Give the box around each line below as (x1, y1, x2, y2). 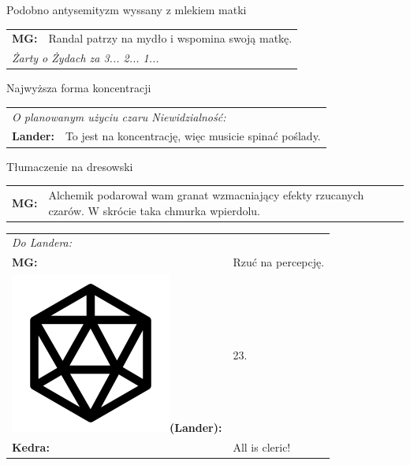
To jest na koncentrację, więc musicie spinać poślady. (65, 128, 321, 144)
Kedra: (12, 438, 50, 455)
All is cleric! (233, 438, 291, 455)
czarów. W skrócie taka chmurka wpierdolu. (48, 202, 260, 218)
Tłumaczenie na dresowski (6, 158, 133, 174)
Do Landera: (12, 234, 73, 251)
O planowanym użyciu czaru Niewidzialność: (12, 108, 226, 125)
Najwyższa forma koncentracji (6, 80, 151, 96)
